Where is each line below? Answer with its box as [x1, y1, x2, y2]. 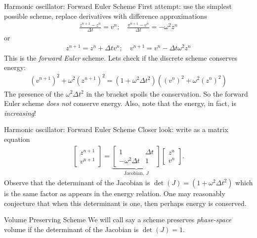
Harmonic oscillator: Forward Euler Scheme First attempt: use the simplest [4, 1, 232, 11]
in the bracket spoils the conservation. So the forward [86, 88, 248, 99]
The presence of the [4, 88, 64, 99]
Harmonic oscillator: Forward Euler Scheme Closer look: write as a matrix [4, 124, 228, 135]
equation [4, 134, 30, 144]
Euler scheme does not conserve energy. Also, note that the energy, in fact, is [4, 98, 236, 108]
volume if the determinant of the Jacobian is [4, 224, 139, 234]
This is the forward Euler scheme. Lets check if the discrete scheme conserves [4, 52, 238, 63]
